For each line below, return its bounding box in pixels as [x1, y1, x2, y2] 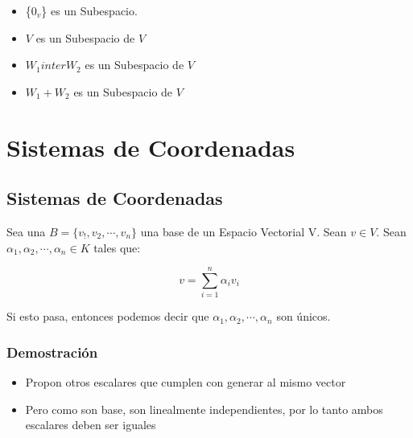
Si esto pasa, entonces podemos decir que [6, 308, 209, 325]
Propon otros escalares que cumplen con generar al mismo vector [25, 374, 346, 391]
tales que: [93, 239, 141, 256]
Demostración [6, 342, 98, 362]
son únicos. [276, 308, 331, 325]
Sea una [6, 223, 46, 239]
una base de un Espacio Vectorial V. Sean [140, 223, 347, 239]
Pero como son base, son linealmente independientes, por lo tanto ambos [25, 400, 383, 417]
